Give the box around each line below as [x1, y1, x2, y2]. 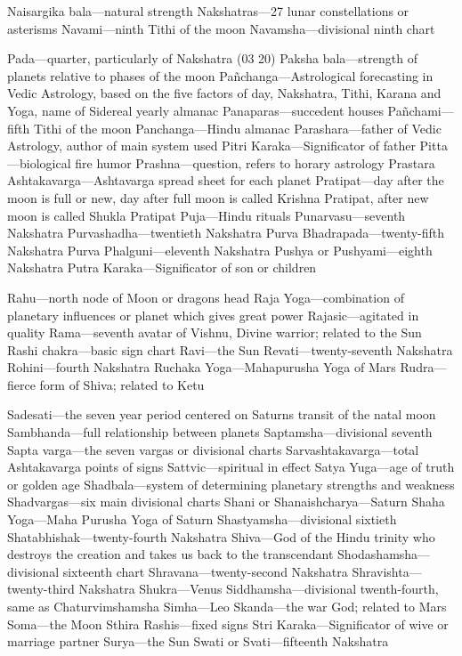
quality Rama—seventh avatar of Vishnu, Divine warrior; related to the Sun [7, 323, 422, 342]
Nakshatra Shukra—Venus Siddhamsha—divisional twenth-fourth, [78, 579, 439, 598]
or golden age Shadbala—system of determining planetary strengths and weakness [7, 474, 455, 493]
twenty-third [7, 579, 75, 598]
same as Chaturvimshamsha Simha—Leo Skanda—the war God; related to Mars [7, 597, 447, 615]
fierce [7, 375, 36, 393]
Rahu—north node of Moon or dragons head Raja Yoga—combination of [7, 288, 404, 306]
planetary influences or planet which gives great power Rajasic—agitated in [7, 305, 419, 324]
